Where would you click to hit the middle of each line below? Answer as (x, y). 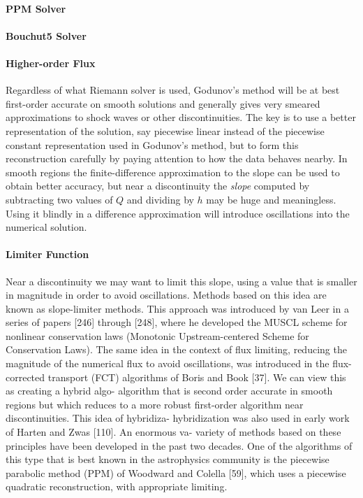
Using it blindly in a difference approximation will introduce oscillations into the (178, 213)
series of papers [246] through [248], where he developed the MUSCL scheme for (177, 322)
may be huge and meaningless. (271, 199)
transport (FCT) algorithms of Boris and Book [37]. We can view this (197, 377)
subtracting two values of (59, 199)
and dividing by (160, 199)
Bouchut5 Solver (46, 35)
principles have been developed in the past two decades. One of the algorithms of (179, 445)
